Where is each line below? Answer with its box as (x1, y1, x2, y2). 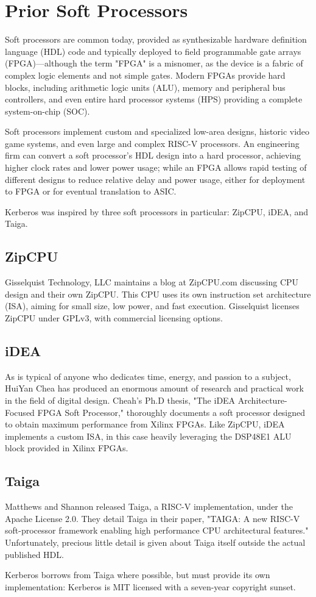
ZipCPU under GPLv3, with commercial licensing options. (5, 312, 223, 324)
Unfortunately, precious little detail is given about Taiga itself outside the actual (5, 535, 306, 548)
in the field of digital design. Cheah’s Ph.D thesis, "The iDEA (5, 394, 236, 406)
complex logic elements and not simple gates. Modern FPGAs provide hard (5, 68, 286, 81)
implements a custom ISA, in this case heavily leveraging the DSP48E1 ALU (5, 429, 292, 442)
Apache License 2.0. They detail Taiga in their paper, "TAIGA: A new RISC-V (5, 512, 300, 524)
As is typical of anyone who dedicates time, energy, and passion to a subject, (5, 370, 291, 382)
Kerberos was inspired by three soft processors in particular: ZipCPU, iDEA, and (5, 205, 309, 218)
